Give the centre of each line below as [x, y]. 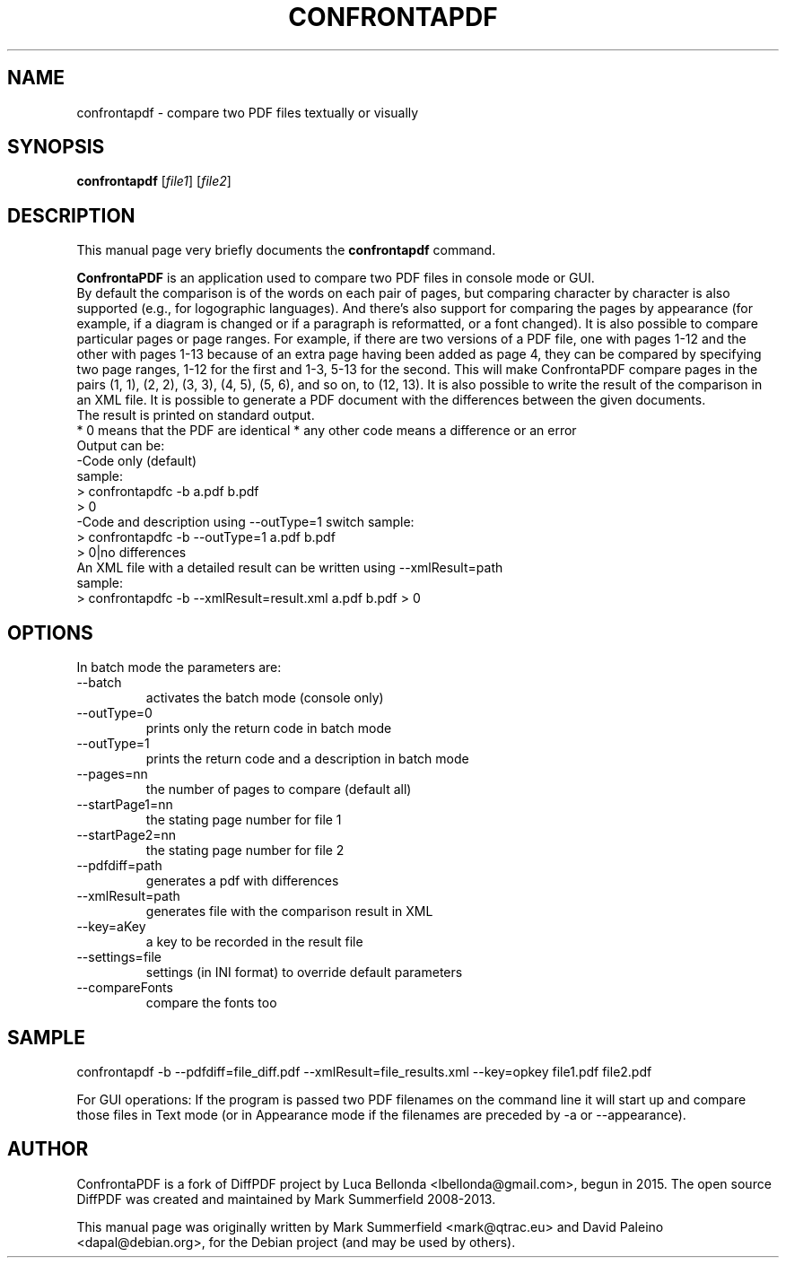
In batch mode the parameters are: [179, 667]
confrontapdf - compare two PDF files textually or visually [248, 112]
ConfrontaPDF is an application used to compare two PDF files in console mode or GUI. [336, 278]
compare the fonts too [211, 1003]
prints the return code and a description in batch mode [307, 759]
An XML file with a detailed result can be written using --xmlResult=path [290, 568]
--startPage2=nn [127, 835]
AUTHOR [48, 1149]
